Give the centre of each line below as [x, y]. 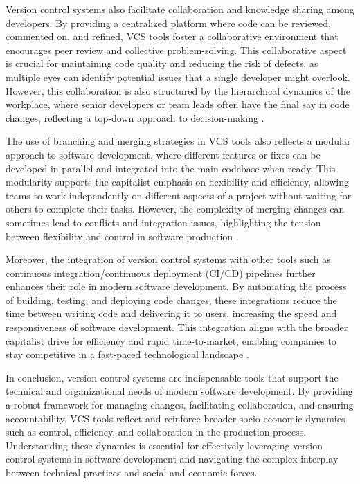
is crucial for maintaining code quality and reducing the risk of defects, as [162, 63]
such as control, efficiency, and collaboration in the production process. [156, 432]
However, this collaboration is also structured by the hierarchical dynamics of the [178, 90]
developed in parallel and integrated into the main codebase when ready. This [171, 168]
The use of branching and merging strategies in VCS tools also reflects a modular [178, 141]
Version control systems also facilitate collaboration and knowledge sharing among [180, 9]
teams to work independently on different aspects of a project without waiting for [179, 195]
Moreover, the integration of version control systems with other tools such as [168, 259]
